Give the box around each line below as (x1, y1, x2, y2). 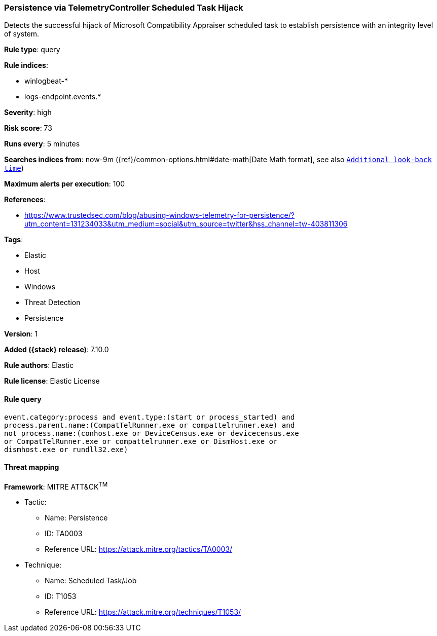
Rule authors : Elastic (4, 361, 74, 370)
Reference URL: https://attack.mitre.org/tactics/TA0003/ (45, 545, 233, 554)
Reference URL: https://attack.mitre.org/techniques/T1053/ (45, 608, 241, 617)
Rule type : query (4, 45, 60, 54)
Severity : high (4, 108, 52, 117)
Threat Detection (24, 298, 81, 307)
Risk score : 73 (4, 124, 52, 133)
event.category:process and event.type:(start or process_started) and (4, 413, 295, 421)
